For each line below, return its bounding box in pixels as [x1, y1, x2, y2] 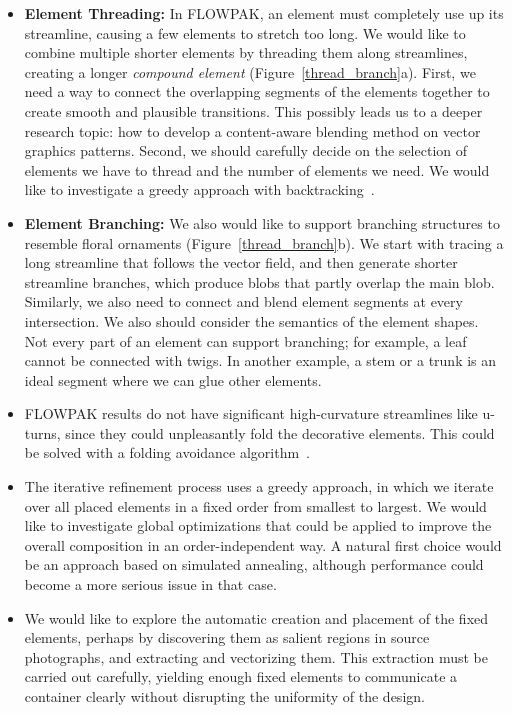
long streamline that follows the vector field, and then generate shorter [24, 252, 458, 273]
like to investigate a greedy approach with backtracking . [24, 179, 375, 200]
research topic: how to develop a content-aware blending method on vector [24, 120, 481, 141]
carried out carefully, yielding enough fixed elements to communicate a [24, 666, 458, 687]
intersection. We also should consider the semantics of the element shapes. [24, 310, 479, 331]
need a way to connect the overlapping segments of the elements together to [24, 81, 490, 102]
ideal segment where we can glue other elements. [24, 369, 322, 390]
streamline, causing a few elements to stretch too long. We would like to [24, 22, 466, 43]
